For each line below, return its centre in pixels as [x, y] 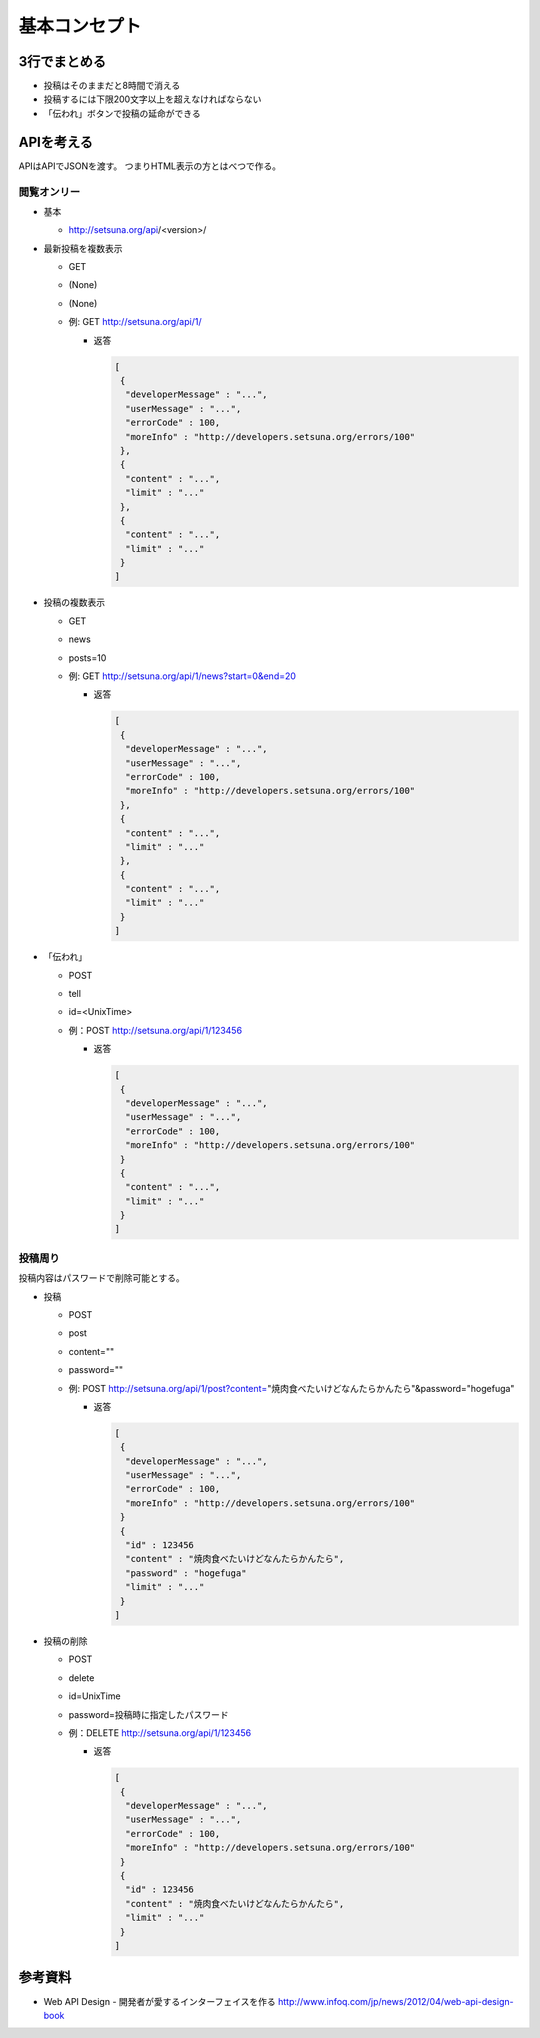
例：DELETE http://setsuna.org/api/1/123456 [160, 1732]
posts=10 [87, 657]
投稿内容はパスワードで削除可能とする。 [101, 1278]
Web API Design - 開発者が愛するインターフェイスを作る [160, 2001]
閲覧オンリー [49, 192]
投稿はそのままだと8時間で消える [112, 86]
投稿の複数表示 [74, 602]
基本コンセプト [80, 26]
